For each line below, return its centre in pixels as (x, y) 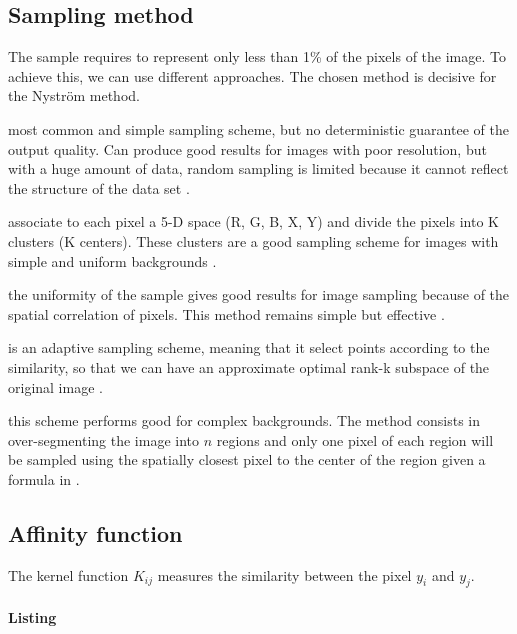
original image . (55, 386)
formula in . (44, 478)
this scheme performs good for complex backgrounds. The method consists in (244, 420)
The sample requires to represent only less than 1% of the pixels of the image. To (257, 56)
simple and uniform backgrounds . (112, 260)
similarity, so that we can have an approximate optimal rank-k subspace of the (249, 366)
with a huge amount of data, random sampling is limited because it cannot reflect (258, 168)
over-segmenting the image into (104, 439)
